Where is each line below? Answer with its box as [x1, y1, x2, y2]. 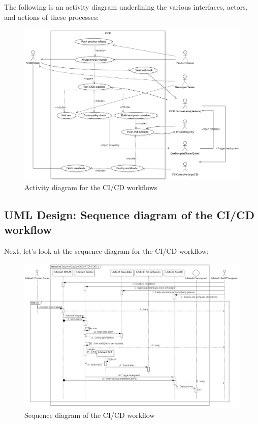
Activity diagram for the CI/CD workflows [24, 181, 157, 192]
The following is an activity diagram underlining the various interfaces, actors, [4, 2, 248, 12]
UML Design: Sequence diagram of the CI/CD [4, 206, 254, 222]
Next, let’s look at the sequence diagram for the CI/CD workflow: [4, 246, 209, 256]
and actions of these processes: [4, 11, 99, 22]
